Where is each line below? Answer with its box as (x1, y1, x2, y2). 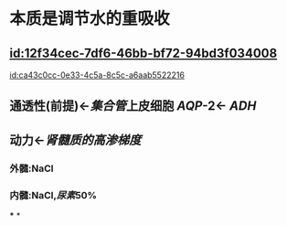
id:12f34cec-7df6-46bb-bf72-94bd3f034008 (9, 45, 278, 60)
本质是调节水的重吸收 (9, 8, 171, 29)
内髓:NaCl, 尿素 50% (9, 188, 98, 201)
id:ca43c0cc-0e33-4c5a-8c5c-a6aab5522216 (9, 70, 186, 80)
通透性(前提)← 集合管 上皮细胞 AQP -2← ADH (9, 98, 257, 114)
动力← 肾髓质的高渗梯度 (9, 132, 142, 147)
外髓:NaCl (9, 162, 54, 175)
